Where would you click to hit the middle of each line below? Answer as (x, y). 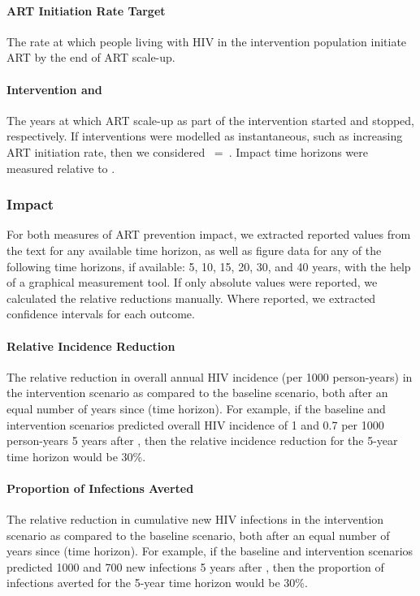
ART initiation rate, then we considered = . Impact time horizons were (187, 151)
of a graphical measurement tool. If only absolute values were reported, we (192, 282)
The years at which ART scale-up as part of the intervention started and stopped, (210, 120)
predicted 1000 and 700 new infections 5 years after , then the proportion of (195, 566)
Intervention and (54, 89)
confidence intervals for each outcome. (101, 314)
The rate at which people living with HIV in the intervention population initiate (207, 41)
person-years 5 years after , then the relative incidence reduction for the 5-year (202, 441)
